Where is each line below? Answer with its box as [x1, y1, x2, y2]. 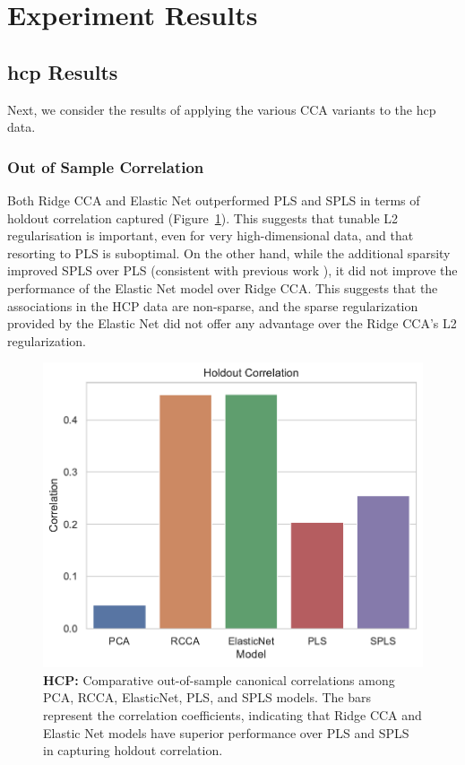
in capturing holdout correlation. [43, 741, 223, 760]
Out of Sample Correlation [7, 155, 204, 178]
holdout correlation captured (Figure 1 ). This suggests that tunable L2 [7, 208, 399, 227]
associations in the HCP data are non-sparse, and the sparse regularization [7, 296, 418, 315]
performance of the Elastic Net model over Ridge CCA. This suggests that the [7, 278, 438, 297]
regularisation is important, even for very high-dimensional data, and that [7, 226, 414, 245]
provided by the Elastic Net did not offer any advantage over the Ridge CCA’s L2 [7, 314, 457, 333]
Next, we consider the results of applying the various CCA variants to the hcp [7, 100, 436, 118]
